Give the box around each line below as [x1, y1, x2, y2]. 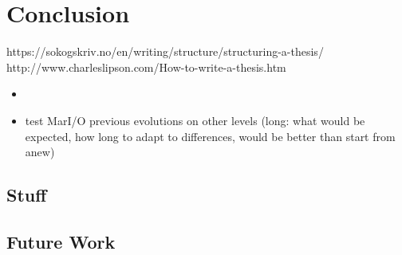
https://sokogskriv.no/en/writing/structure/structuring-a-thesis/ [6, 43, 324, 60]
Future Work [6, 229, 116, 253]
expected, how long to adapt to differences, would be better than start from [25, 127, 396, 144]
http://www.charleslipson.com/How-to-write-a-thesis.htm [6, 58, 286, 75]
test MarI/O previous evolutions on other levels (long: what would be [25, 112, 365, 128]
